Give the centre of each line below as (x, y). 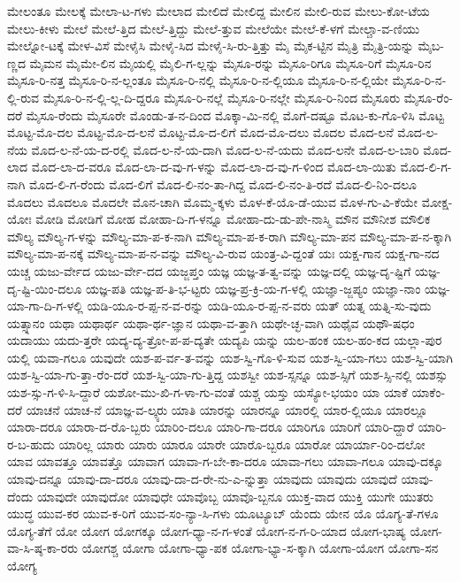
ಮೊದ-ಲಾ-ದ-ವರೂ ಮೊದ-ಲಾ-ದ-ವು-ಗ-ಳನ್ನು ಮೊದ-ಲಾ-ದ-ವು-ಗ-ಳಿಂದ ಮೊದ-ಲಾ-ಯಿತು (214, 167)
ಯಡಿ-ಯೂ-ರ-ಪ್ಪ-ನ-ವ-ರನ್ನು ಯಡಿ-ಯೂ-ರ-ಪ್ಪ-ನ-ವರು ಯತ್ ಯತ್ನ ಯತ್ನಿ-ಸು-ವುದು (259, 306)
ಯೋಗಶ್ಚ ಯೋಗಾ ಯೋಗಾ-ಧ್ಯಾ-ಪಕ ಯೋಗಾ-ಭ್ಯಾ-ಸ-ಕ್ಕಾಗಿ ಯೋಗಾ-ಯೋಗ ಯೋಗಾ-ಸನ (260, 548)
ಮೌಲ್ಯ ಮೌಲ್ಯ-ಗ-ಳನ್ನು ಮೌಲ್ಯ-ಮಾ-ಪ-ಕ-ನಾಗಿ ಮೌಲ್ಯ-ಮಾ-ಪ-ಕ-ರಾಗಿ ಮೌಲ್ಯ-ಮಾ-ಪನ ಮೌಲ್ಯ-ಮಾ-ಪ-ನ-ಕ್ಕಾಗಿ (230, 236)
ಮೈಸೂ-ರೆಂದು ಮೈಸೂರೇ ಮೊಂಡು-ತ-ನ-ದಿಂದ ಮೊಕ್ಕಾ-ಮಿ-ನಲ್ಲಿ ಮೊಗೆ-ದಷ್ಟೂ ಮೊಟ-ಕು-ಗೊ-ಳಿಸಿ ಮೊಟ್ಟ (235, 115)
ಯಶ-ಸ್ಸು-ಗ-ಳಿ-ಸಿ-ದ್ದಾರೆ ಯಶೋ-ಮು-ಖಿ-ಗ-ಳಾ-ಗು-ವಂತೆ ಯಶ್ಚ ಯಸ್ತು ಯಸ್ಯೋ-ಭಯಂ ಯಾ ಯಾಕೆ (207, 392)
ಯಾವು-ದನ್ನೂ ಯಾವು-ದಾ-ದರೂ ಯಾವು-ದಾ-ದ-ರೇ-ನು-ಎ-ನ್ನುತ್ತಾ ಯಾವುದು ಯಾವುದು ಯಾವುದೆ (202, 479)
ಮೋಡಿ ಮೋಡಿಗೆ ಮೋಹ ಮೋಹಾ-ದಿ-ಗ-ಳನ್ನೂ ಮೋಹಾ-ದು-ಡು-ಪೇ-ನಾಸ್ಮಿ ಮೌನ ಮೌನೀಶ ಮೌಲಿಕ (233, 219)
